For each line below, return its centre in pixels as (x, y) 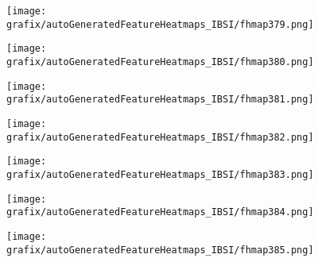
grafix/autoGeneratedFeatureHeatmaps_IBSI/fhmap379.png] (160, 24)
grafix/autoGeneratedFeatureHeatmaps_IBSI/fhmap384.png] (160, 212)
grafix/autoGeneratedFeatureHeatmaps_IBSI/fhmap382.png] (160, 137)
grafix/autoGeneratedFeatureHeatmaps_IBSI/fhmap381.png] (160, 100)
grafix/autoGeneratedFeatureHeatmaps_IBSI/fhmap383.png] (160, 174)
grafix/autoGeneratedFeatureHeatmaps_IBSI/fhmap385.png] (160, 250)
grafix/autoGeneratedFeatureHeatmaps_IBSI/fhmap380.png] (160, 62)
